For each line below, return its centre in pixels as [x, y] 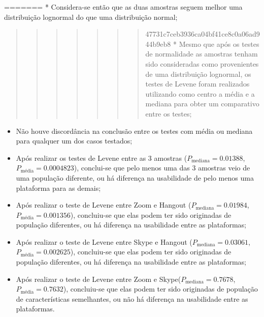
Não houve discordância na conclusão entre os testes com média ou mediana [134, 131]
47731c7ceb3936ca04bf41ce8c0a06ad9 [203, 34]
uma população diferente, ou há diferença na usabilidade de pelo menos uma [135, 177]
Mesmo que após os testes [219, 44]
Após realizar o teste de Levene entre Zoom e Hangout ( [104, 205]
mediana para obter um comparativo [202, 104]
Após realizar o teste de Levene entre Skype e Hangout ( [104, 241]
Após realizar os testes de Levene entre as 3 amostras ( [102, 157]
